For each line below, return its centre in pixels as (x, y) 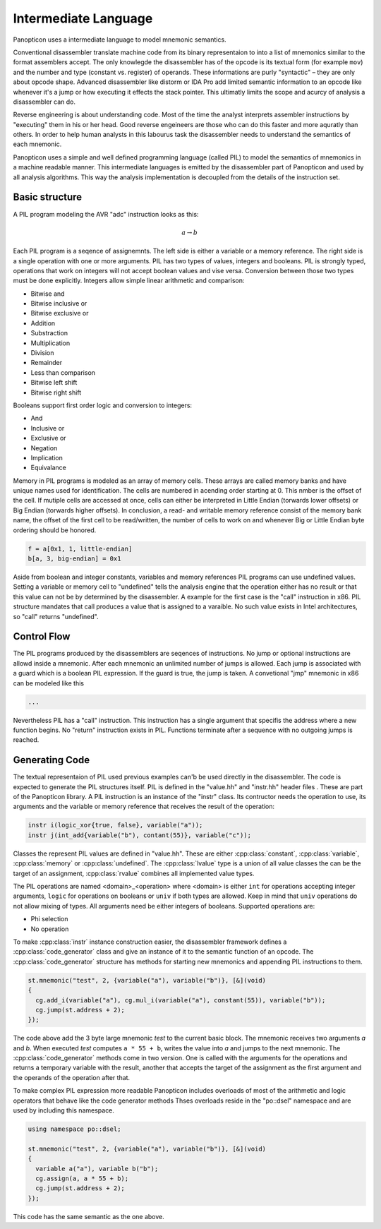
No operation (50, 929)
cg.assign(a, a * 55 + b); (82, 1178)
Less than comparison (63, 372)
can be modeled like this (49, 683)
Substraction (49, 333)
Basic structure (48, 197)
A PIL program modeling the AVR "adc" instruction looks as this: (106, 214)
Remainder (47, 363)
